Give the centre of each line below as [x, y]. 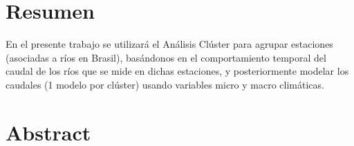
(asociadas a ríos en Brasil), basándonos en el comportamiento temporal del [166, 57]
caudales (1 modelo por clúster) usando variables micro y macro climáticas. [165, 84]
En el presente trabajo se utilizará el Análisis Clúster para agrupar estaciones [169, 44]
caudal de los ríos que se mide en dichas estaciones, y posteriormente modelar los [177, 71]
